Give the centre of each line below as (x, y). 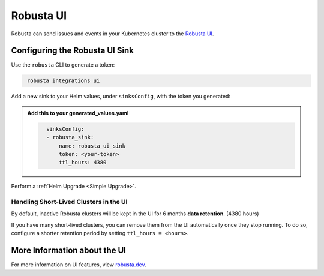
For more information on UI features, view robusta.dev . (79, 265)
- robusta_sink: (70, 137)
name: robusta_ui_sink (92, 146)
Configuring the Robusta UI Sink (73, 51)
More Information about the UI (68, 250)
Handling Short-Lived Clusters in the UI (69, 202)
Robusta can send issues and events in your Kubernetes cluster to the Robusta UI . (112, 34)
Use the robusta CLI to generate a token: (63, 65)
